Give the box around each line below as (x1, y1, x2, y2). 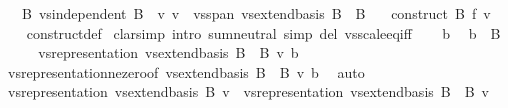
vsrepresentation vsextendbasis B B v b (38, 42, 299, 63)
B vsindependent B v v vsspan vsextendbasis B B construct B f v (21, 3, 491, 23)
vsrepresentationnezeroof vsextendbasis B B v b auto (7, 61, 365, 82)
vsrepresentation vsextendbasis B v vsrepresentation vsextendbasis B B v (7, 81, 490, 102)
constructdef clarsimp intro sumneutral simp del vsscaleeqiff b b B (26, 22, 501, 43)
